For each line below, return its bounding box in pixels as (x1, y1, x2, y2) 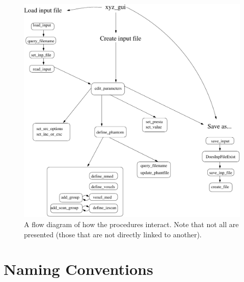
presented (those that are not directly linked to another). (24, 229, 202, 239)
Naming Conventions (4, 259, 153, 279)
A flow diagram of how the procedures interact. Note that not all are (24, 219, 239, 230)
